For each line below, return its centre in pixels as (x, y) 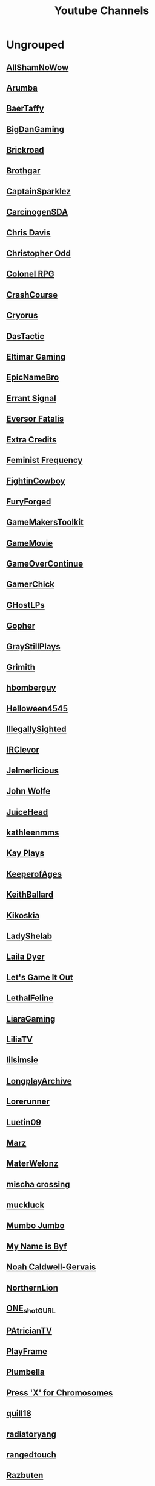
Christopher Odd (39, 253)
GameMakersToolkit (45, 522)
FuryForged (29, 502)
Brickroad (25, 150)
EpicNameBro (33, 378)
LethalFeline (30, 998)
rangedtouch (31, 1455)
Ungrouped (35, 45)
